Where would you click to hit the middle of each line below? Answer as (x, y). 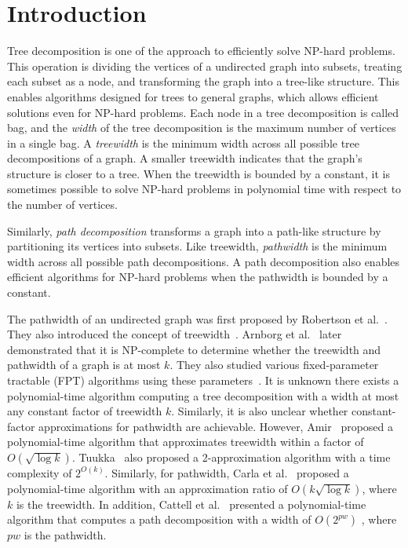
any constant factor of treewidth (85, 411)
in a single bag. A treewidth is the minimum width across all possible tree (184, 142)
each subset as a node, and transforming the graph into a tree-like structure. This (204, 81)
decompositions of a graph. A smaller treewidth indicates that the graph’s (185, 158)
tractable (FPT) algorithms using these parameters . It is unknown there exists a (203, 380)
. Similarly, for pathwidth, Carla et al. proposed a (227, 472)
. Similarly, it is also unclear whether (260, 411)
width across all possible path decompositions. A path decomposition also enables (204, 261)
